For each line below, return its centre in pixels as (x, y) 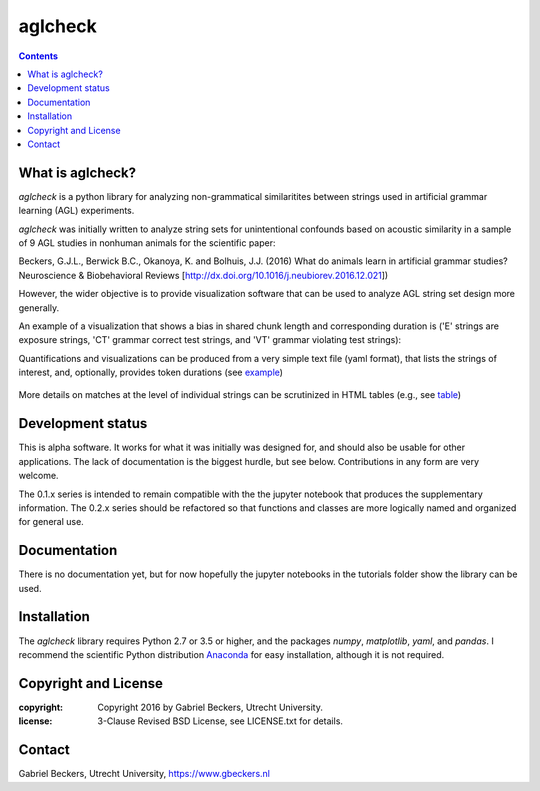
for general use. (51, 522)
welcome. (38, 476)
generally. (39, 307)
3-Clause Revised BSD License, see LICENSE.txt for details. (220, 721)
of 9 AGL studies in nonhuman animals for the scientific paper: (147, 242)
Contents (38, 56)
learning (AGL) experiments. (76, 211)
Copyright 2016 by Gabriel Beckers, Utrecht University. (210, 707)
